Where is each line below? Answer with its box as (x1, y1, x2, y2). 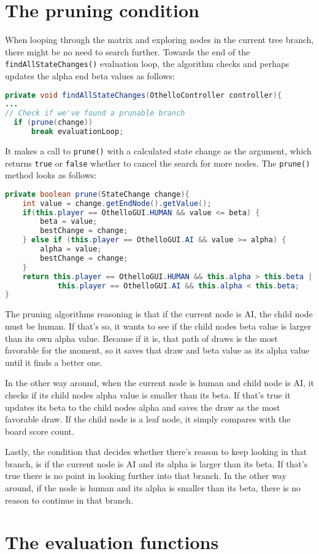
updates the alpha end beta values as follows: (5, 69, 175, 82)
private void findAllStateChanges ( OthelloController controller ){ (5, 90, 282, 100)
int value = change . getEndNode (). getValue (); (22, 199, 212, 208)
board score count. (5, 424, 74, 437)
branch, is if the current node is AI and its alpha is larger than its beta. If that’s (5, 457, 308, 470)
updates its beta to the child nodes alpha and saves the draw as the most (5, 400, 280, 413)
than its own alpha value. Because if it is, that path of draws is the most (5, 331, 278, 344)
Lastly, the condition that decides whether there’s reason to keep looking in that (5, 445, 307, 458)
